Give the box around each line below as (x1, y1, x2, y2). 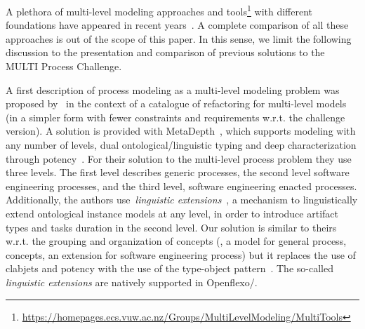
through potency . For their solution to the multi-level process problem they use (6, 151, 352, 166)
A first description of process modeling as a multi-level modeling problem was (6, 82, 340, 97)
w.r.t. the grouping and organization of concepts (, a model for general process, (6, 234, 347, 248)
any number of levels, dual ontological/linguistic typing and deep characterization (6, 137, 357, 152)
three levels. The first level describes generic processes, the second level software (6, 165, 350, 180)
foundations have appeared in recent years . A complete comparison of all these (6, 18, 349, 32)
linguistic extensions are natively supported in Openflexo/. (6, 274, 258, 289)
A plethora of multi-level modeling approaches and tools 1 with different (6, 2, 313, 18)
